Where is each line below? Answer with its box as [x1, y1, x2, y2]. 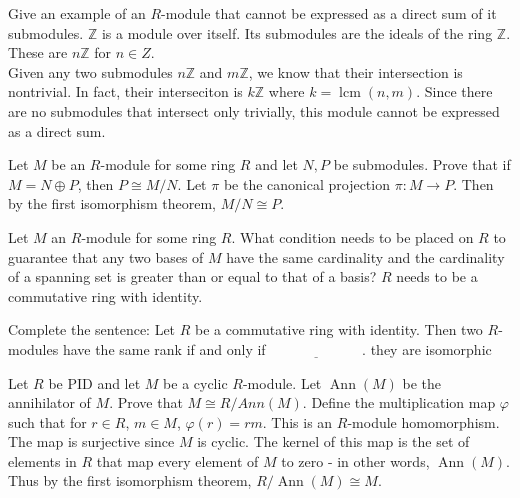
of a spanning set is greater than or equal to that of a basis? [8, 266, 377, 287]
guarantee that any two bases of [8, 246, 204, 267]
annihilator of [8, 392, 91, 413]
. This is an [262, 411, 333, 432]
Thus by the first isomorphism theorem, [8, 470, 252, 491]
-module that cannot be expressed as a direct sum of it [161, 3, 497, 23]
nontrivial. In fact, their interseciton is [8, 81, 243, 102]
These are [8, 42, 68, 63]
